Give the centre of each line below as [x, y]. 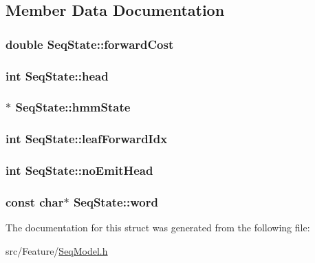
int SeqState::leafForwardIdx [87, 139]
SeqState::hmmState [73, 107]
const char [35, 201]
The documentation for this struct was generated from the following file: [158, 228]
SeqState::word [116, 201]
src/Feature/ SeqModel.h [57, 250]
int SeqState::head [57, 75]
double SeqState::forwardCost [90, 44]
